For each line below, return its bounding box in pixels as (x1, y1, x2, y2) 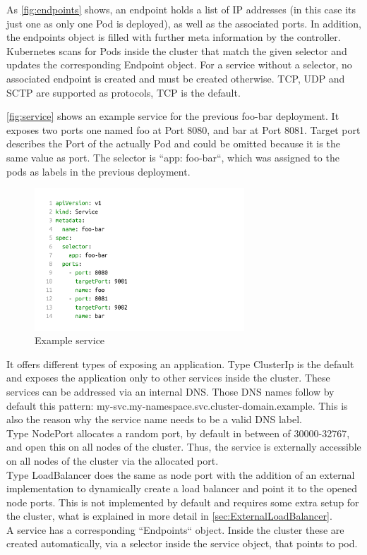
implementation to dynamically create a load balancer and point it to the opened (6, 481, 358, 496)
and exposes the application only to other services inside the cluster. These (6, 370, 330, 385)
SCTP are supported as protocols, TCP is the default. (6, 85, 241, 99)
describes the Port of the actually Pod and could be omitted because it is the (6, 136, 340, 151)
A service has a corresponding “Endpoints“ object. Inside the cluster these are (6, 522, 344, 537)
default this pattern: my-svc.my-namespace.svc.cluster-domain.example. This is (6, 398, 348, 413)
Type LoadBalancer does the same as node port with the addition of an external (6, 467, 355, 482)
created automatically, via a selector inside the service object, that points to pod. (6, 536, 358, 551)
